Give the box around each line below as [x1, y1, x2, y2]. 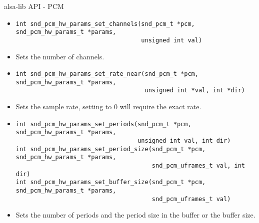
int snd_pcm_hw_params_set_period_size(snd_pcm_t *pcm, [15, 145, 206, 153]
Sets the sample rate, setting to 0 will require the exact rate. [15, 101, 201, 112]
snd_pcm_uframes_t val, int [151, 162, 245, 169]
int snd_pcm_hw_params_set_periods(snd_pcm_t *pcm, [15, 120, 191, 128]
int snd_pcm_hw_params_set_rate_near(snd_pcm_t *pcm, [15, 70, 198, 78]
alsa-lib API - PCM [4, 1, 64, 11]
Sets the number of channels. [15, 51, 104, 61]
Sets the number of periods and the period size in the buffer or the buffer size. [15, 210, 255, 220]
